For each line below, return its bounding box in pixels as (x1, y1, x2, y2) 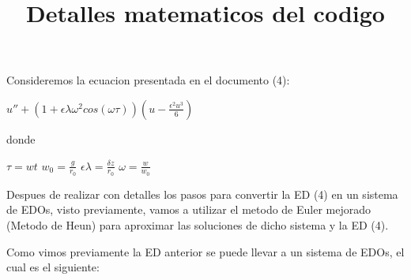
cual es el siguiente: (6, 259, 100, 275)
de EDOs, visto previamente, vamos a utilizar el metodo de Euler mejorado (6, 201, 371, 218)
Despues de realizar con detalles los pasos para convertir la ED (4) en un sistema (6, 185, 398, 202)
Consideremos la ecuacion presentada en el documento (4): (6, 72, 290, 88)
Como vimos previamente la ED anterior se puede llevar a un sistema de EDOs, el (6, 243, 405, 259)
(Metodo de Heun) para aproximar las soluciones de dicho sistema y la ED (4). (6, 216, 389, 233)
